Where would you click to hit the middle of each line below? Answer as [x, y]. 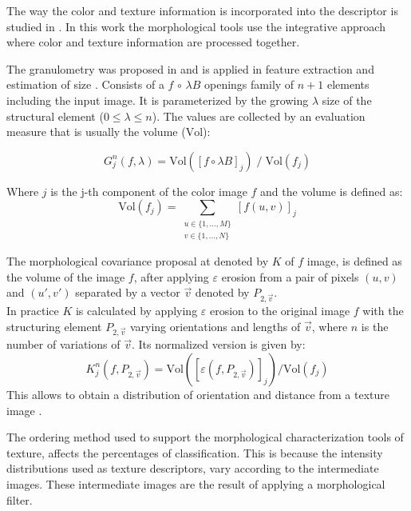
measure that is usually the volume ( [96, 132]
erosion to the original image [280, 311]
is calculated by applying [136, 311]
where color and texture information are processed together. [153, 42]
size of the [347, 100]
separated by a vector [128, 292]
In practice [33, 311]
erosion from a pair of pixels [290, 276]
